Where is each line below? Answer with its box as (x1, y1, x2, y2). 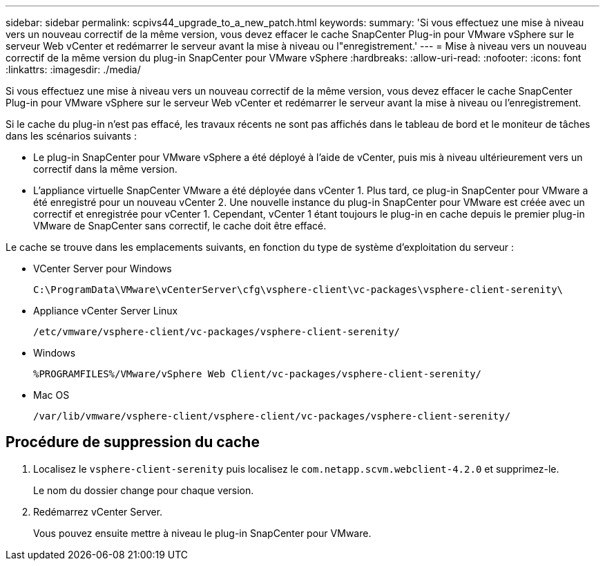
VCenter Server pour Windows (33, 263, 172, 274)
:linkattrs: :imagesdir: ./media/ (6, 64, 141, 75)
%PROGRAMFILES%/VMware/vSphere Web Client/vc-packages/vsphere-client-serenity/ (33, 368, 482, 379)
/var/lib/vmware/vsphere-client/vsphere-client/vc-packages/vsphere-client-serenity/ (33, 411, 511, 422)
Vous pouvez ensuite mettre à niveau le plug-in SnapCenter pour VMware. (33, 527, 372, 539)
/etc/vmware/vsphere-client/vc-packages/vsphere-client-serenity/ (33, 326, 401, 337)
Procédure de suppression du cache (6, 433, 260, 451)
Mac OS (33, 389, 70, 401)
